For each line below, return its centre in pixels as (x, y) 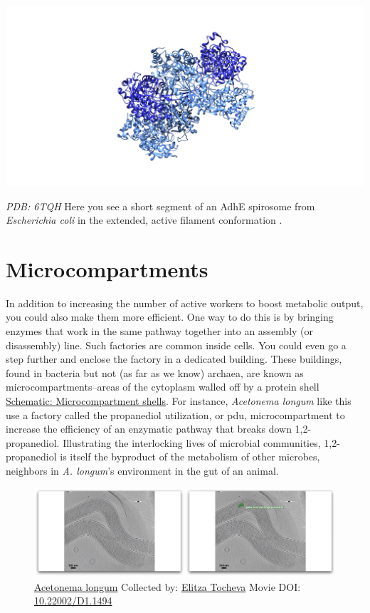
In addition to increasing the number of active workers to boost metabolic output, (185, 303)
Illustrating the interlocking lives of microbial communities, (192, 442)
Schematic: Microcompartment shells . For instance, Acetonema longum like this (179, 401)
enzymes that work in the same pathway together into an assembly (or (160, 331)
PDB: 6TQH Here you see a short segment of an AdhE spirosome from (160, 206)
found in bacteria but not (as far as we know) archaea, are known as (155, 372)
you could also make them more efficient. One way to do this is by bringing (170, 317)
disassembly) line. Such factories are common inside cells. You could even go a (176, 345)
